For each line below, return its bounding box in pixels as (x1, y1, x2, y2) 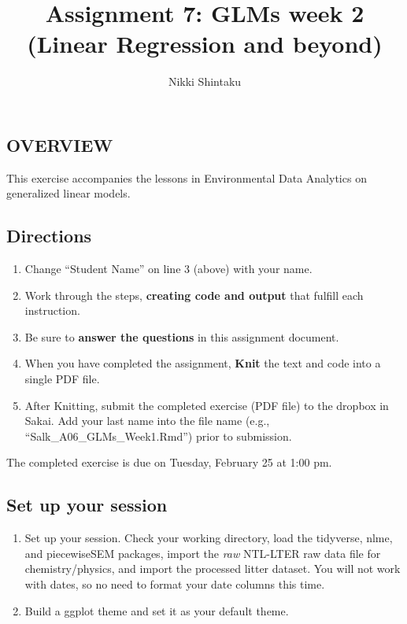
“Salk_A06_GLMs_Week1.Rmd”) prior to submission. (24, 427, 292, 444)
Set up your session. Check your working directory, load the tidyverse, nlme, (24, 530, 393, 546)
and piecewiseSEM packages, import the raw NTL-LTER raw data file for (24, 545, 381, 561)
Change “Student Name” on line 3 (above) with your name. (24, 260, 313, 277)
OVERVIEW (6, 132, 113, 157)
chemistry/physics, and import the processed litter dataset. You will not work (24, 560, 401, 577)
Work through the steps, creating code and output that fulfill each (24, 286, 364, 303)
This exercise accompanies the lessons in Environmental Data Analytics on (6, 169, 367, 186)
